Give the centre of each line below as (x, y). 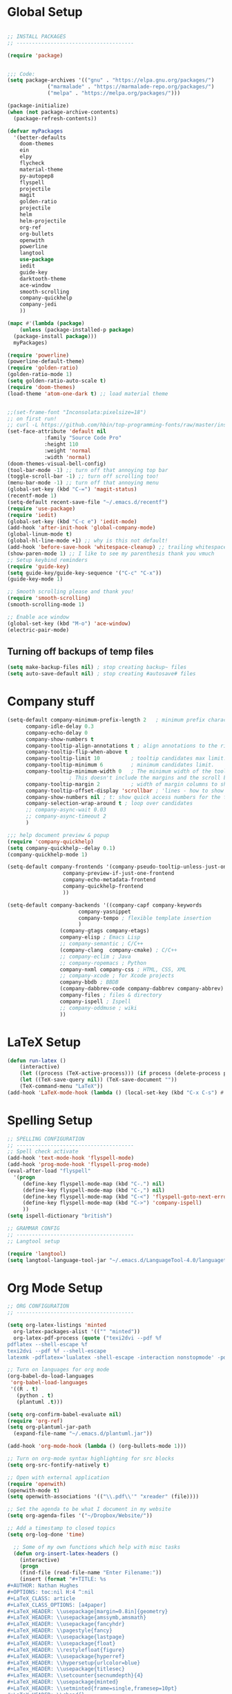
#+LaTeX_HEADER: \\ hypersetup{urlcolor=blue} (74, 1663)
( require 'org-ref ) (35, 1421)
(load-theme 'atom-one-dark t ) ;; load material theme (88, 394)
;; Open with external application (58, 1477)
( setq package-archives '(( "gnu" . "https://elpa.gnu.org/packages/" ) (111, 80)
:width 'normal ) (67, 457)
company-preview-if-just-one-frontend (118, 874)
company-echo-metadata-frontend (109, 880)
